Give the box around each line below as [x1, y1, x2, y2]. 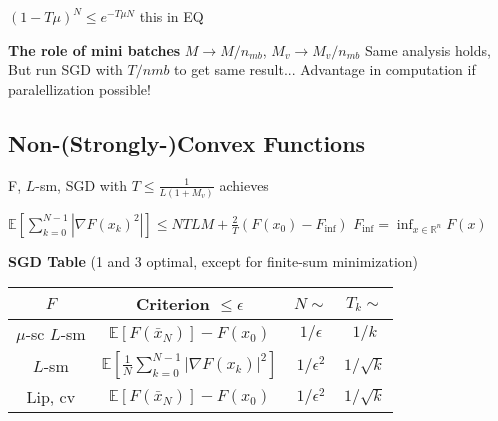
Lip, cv [26, 385, 76, 409]
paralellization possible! [8, 78, 151, 99]
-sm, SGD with [35, 174, 128, 195]
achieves [219, 174, 269, 195]
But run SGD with [8, 59, 123, 80]
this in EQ [139, 6, 204, 26]
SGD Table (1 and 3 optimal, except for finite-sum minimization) [8, 250, 419, 271]
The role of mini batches [8, 39, 181, 60]
